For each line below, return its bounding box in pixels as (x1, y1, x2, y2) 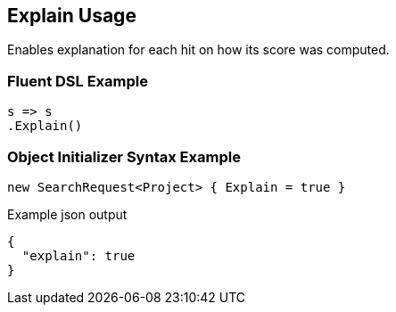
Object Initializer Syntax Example (7, 147, 241, 166)
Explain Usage (7, 4, 136, 27)
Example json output (7, 206, 128, 222)
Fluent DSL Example (7, 71, 148, 90)
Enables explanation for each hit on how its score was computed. (7, 42, 390, 58)
